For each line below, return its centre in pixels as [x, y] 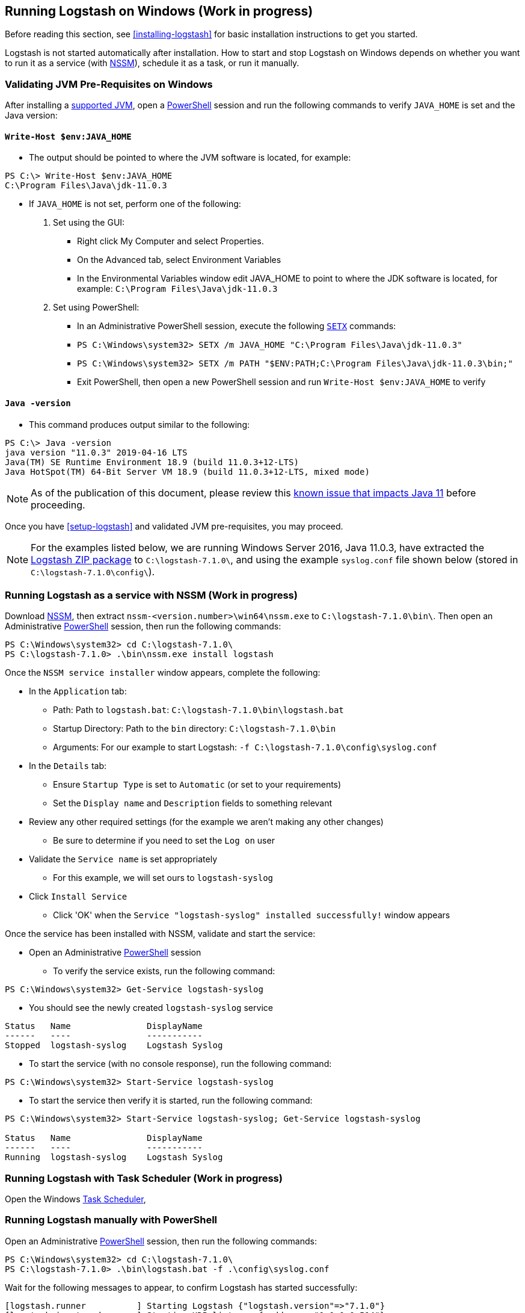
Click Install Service [78, 897]
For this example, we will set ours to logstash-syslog [163, 878]
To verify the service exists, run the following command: [164, 971]
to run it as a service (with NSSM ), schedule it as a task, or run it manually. [152, 63]
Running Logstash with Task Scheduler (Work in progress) [144, 1178]
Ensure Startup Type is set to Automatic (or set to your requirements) [197, 785]
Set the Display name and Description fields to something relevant [193, 803]
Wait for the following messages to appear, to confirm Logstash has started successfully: [181, 1287]
